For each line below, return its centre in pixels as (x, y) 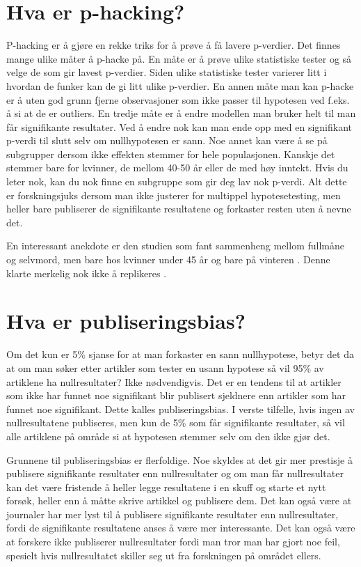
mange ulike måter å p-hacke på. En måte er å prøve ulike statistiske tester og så (179, 58)
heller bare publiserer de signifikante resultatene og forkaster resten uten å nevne (179, 209)
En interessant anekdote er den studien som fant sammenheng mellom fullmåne (175, 246)
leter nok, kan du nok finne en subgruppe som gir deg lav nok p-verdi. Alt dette (177, 181)
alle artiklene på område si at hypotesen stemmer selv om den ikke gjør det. (168, 436)
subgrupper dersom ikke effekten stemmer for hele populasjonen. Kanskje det (171, 154)
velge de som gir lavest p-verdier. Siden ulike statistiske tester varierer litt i (167, 72)
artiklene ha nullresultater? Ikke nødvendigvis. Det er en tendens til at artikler (174, 381)
